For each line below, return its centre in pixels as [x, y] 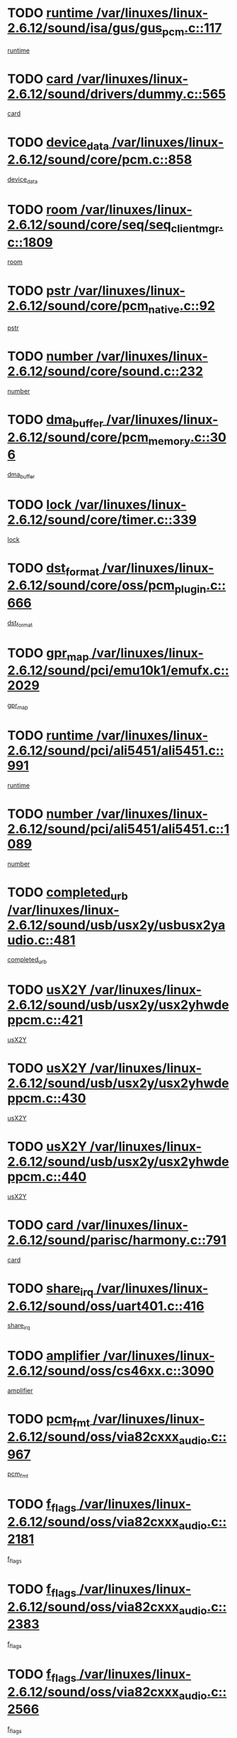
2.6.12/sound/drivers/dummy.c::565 [117, 94]
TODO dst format [53, 569]
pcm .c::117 [192, 29]
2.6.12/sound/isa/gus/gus [85, 28]
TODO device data [58, 144]
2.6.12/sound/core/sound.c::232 [105, 372]
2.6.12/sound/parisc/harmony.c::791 [117, 1240]
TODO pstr [39, 290]
